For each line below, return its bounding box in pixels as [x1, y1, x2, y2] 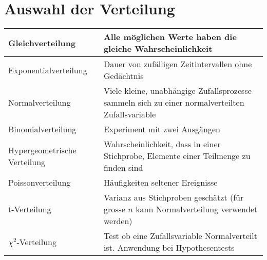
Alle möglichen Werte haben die [103, 31, 237, 43]
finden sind [103, 162, 143, 174]
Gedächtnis [103, 70, 144, 82]
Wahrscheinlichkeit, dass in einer [103, 138, 221, 150]
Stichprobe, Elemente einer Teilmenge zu [103, 150, 251, 162]
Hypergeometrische [8, 144, 77, 156]
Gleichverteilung [8, 36, 76, 49]
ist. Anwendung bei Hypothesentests [103, 242, 235, 254]
